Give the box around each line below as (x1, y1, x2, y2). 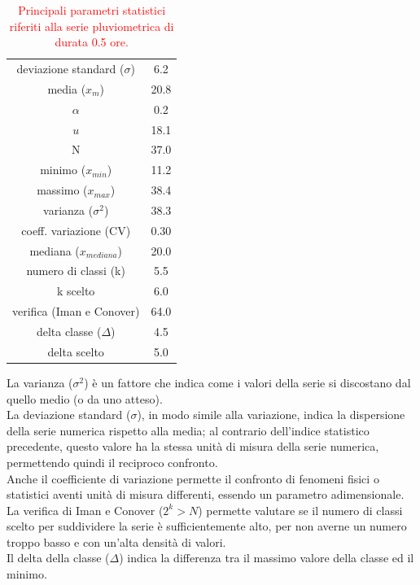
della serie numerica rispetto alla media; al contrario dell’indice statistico (7, 421, 370, 439)
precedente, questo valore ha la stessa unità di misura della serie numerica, (7, 438, 379, 455)
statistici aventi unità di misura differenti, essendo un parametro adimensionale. (7, 486, 405, 503)
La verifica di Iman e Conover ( (7, 501, 164, 518)
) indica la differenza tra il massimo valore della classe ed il (119, 549, 414, 566)
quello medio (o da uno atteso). (7, 390, 163, 407)
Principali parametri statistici (18, 2, 166, 18)
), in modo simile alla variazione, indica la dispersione (137, 406, 405, 423)
